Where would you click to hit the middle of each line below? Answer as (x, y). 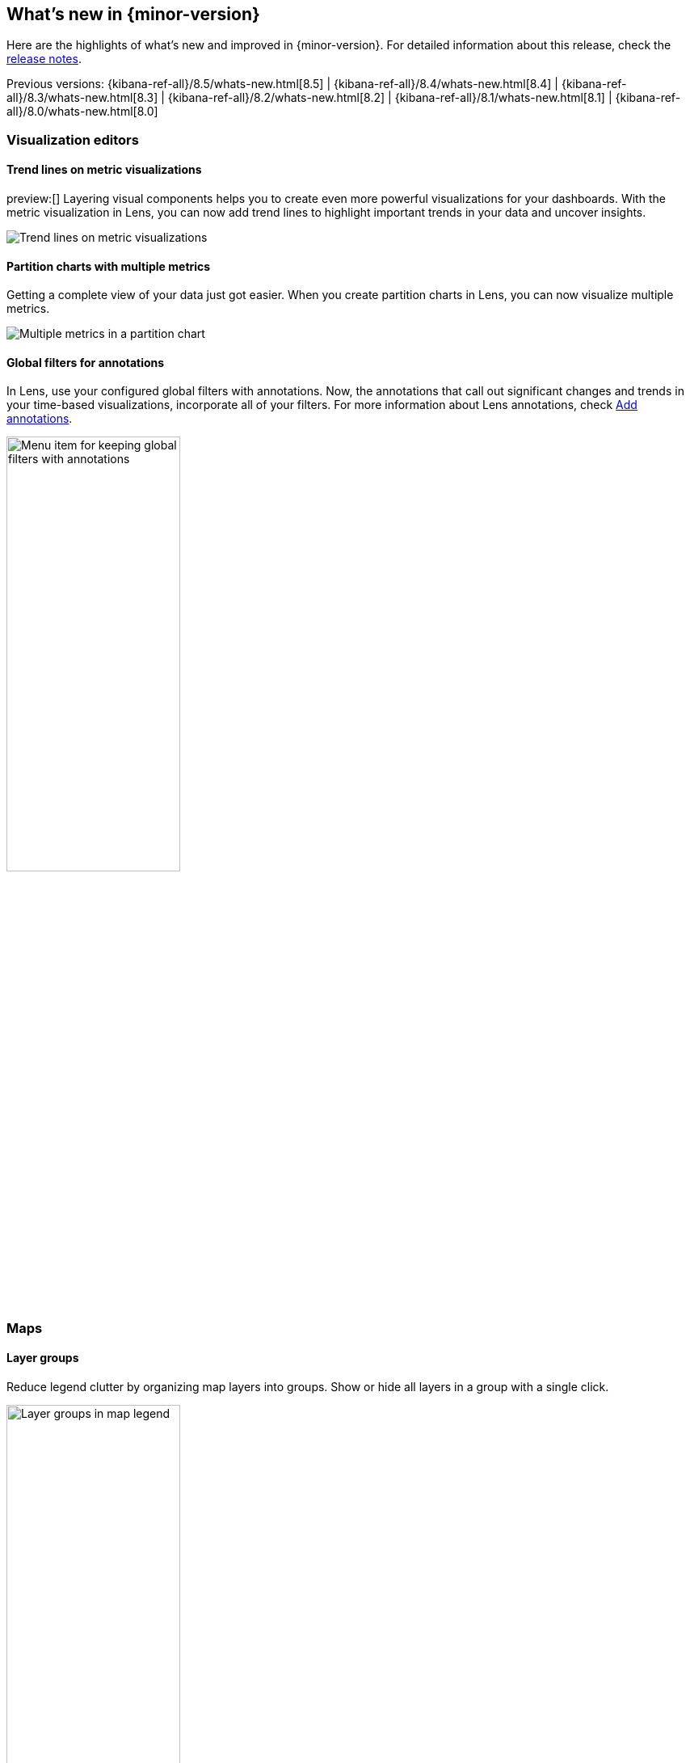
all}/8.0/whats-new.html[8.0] (82, 112)
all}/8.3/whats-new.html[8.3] (82, 98)
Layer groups (43, 1358)
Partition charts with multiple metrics (109, 266)
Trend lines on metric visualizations (104, 170)
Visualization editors (73, 139)
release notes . (44, 59)
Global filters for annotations (86, 362)
